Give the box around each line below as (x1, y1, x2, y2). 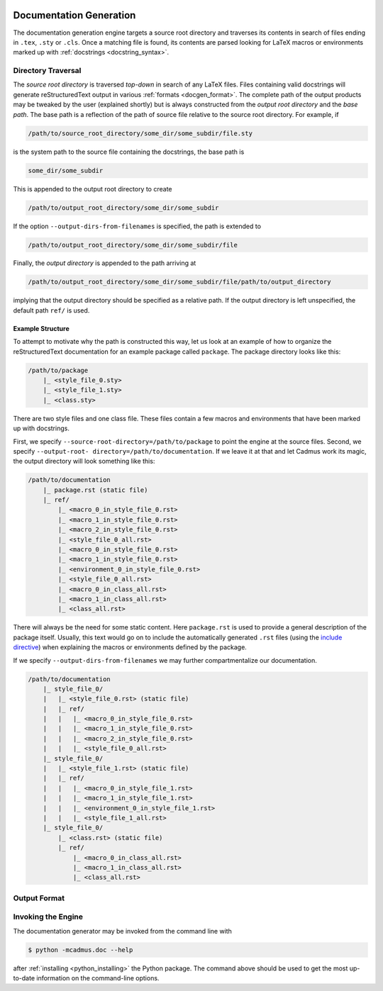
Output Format (13, 893, 65, 903)
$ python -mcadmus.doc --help (28, 946, 133, 953)
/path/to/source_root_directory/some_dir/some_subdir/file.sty (28, 129, 253, 138)
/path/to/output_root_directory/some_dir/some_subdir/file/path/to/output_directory (28, 278, 331, 286)
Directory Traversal (13, 66, 82, 76)
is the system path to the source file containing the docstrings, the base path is (13, 147, 245, 156)
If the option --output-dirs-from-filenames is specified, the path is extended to (13, 222, 262, 230)
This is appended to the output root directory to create (13, 184, 173, 193)
